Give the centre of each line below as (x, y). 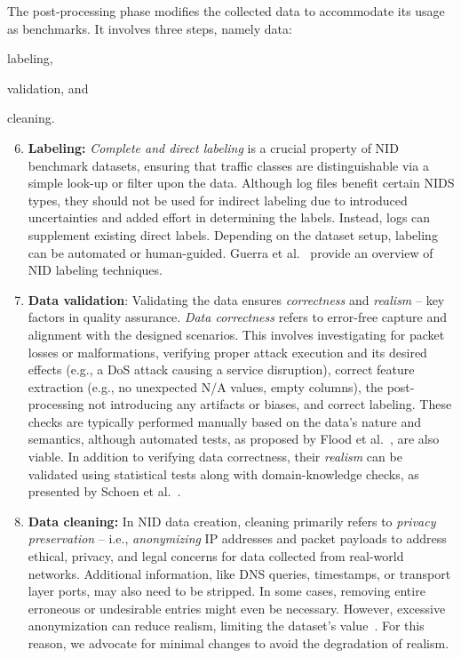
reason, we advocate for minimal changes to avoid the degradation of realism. (238, 643)
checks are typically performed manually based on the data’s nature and (224, 421)
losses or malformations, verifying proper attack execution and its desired (227, 352)
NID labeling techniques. (95, 270)
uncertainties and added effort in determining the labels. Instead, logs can (229, 217)
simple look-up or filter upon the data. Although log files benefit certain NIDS (241, 183)
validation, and (48, 88)
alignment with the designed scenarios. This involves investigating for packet (236, 334)
